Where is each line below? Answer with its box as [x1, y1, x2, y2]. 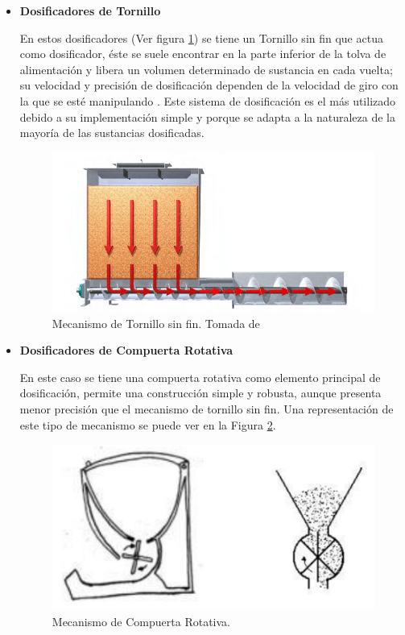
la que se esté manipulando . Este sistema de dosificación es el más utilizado [19, 92, 396, 109]
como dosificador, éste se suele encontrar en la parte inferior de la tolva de [19, 45, 386, 62]
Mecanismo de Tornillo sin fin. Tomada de [52, 314, 260, 331]
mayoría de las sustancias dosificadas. [19, 124, 205, 141]
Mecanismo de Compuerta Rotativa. [52, 612, 230, 629]
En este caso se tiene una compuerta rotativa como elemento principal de [19, 368, 381, 385]
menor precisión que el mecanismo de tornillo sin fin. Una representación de [19, 401, 394, 417]
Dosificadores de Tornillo [19, 2, 161, 19]
